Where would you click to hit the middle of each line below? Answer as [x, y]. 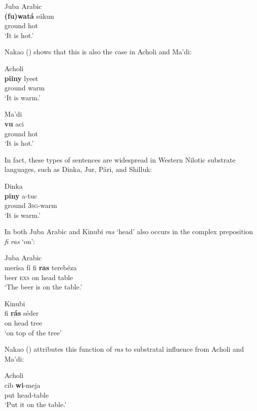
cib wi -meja [22, 385]
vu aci [14, 123]
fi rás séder [22, 313]
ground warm [25, 88]
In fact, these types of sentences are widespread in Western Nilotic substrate [120, 159]
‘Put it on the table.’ [36, 404]
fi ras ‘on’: [20, 241]
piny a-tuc [21, 195]
